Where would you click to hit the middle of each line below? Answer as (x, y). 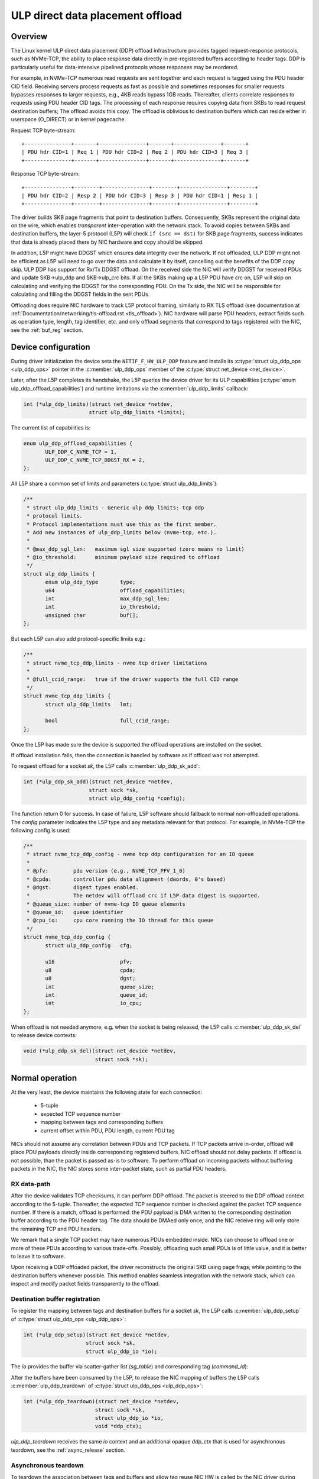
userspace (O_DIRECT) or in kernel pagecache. (69, 120)
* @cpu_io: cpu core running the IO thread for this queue (120, 921)
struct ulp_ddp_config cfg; (89, 945)
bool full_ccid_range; (108, 721)
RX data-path (30, 1184)
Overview (29, 36)
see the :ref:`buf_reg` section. (47, 330)
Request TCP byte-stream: (43, 130)
